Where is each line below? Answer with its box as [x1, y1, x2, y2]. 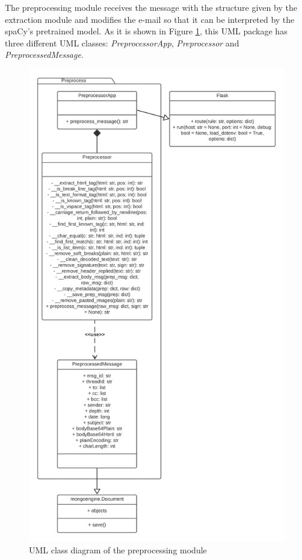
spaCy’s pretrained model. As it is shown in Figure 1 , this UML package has [5, 25, 288, 37]
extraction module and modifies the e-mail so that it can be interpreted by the [5, 13, 295, 25]
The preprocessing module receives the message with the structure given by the [5, 1, 297, 13]
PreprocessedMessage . [5, 48, 84, 61]
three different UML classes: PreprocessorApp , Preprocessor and [5, 36, 239, 49]
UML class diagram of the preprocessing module [29, 543, 207, 556]
